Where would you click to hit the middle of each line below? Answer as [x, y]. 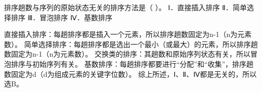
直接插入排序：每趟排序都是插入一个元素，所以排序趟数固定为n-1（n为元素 [128, 34]
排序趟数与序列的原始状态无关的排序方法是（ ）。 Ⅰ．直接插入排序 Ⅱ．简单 [126, 7]
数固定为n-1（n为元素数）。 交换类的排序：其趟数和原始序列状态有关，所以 [127, 54]
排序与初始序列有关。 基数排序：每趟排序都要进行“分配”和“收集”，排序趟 [132, 63]
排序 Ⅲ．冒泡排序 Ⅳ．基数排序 [61, 17]
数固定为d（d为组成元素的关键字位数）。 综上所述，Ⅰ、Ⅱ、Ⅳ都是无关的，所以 [130, 74]
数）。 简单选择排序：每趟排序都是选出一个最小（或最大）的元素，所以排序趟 [131, 44]
